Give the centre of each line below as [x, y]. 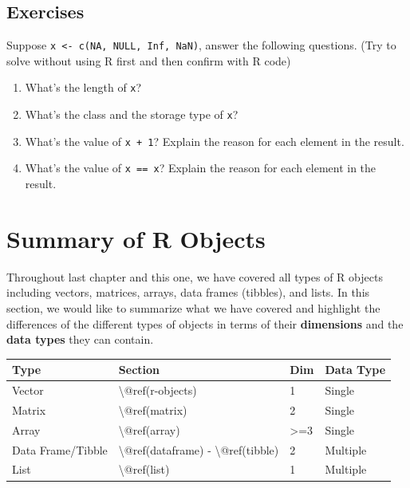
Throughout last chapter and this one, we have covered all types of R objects [195, 276]
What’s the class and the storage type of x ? [132, 114]
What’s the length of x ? [83, 87]
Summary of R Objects [136, 238]
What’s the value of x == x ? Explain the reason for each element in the [201, 168]
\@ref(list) [144, 469]
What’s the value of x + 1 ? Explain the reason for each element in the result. [215, 141]
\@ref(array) [149, 429]
